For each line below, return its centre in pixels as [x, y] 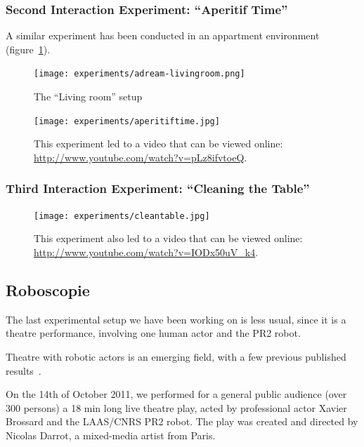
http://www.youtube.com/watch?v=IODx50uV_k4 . [146, 252]
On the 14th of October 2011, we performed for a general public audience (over [176, 394]
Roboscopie [48, 289]
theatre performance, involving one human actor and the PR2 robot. [153, 333]
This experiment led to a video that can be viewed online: [158, 144]
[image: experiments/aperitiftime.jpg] [127, 121]
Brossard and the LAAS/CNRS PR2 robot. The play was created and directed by [182, 421]
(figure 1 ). [28, 49]
